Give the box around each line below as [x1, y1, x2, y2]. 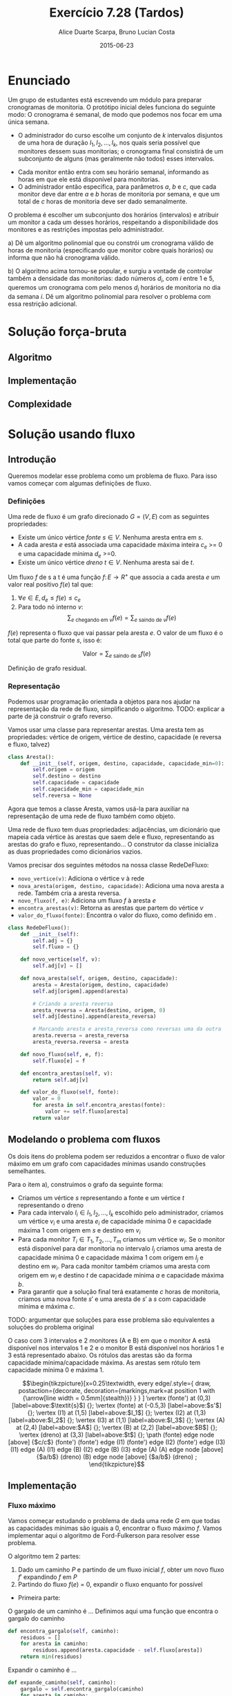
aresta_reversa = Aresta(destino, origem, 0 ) [32, 1006, 166, 1014]
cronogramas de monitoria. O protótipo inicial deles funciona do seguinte [8, 102, 216, 111]
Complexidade [8, 398, 72, 410]
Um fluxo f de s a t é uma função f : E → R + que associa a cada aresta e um [8, 572, 220, 581]
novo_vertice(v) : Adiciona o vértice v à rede [17, 874, 144, 883]
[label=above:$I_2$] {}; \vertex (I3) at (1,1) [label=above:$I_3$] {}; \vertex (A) [8, 1416, 225, 1424]
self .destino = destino [32, 773, 101, 780]
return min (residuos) [20, 1653, 82, 1661]
